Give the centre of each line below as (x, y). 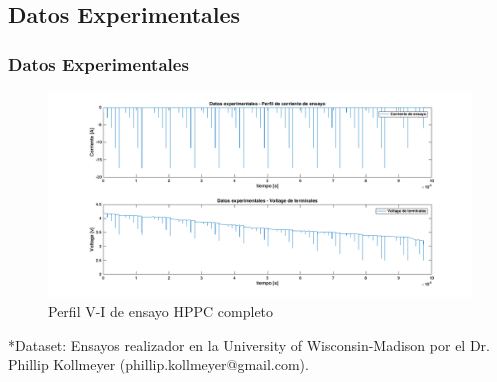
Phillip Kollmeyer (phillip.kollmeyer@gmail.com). (158, 364)
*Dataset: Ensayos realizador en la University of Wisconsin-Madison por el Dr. (249, 344)
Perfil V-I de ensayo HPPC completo (161, 310)
